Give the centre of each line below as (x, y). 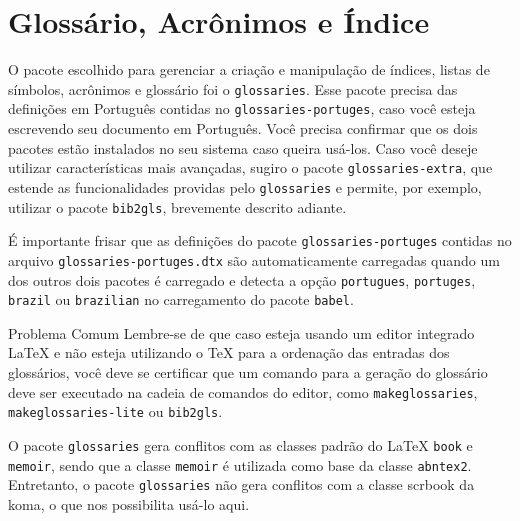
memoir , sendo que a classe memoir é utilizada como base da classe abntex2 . (240, 464)
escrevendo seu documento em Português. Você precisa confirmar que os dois (243, 128)
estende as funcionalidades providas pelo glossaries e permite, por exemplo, (245, 186)
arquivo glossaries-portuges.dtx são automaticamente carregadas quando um (254, 259)
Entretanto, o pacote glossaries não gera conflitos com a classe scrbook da (241, 484)
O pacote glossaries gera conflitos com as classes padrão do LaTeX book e (240, 444)
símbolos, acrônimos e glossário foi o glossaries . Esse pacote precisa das (233, 88)
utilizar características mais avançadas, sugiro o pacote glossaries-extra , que (250, 167)
